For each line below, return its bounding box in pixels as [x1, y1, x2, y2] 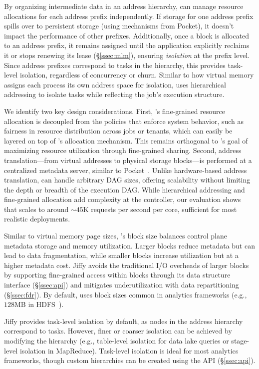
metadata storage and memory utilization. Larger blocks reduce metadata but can [4, 240, 255, 250]
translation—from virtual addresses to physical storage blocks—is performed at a [4, 154, 252, 165]
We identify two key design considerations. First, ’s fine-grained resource [4, 105, 226, 116]
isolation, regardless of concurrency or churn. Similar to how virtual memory [19, 69, 254, 80]
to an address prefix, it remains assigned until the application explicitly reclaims [4, 40, 250, 50]
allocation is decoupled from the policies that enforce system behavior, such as [4, 115, 244, 126]
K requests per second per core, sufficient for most [83, 203, 237, 214]
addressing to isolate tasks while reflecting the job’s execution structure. [4, 89, 225, 99]
